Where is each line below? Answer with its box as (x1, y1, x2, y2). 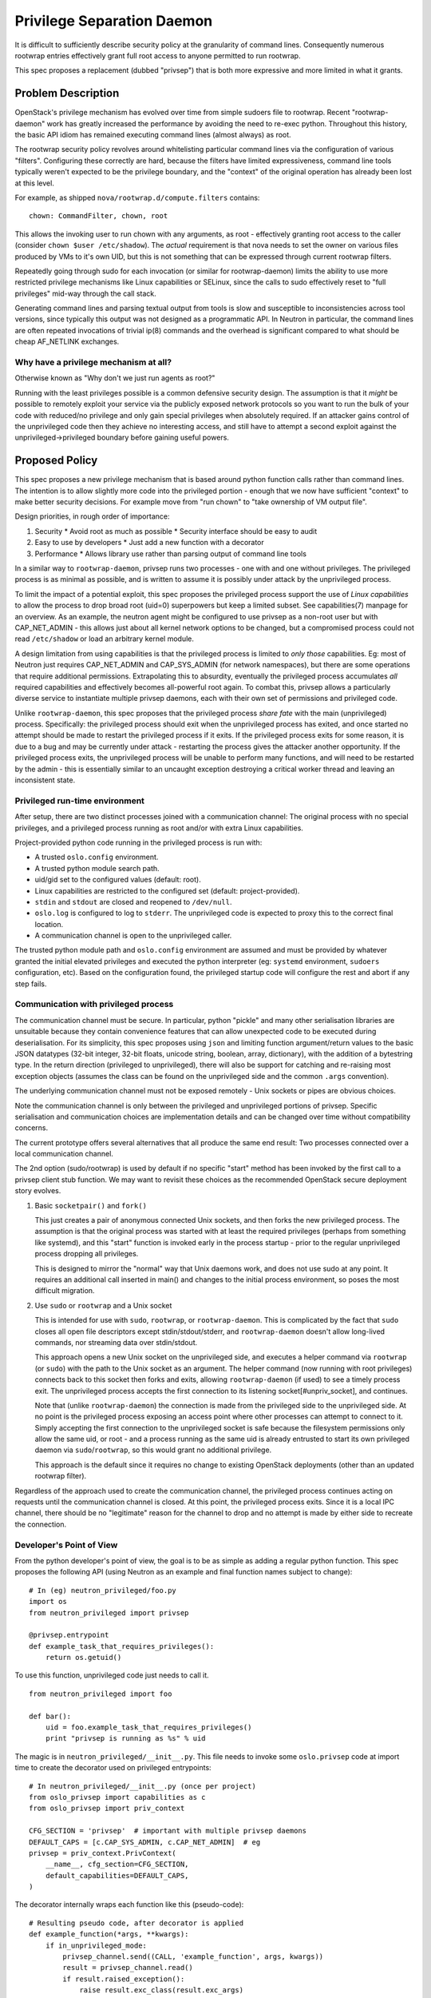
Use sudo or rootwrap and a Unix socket (34, 1300, 172, 1310)
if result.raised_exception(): (62, 1974, 185, 1984)
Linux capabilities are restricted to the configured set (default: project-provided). (34, 886, 300, 895)
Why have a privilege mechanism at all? (14, 356, 172, 368)
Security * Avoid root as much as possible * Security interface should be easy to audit (34, 526, 318, 535)
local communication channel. (14, 1149, 113, 1159)
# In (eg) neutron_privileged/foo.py (29, 1586, 177, 1594)
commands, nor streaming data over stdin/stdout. (34, 1337, 198, 1347)
